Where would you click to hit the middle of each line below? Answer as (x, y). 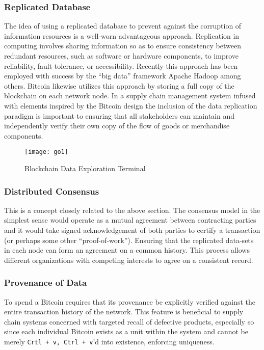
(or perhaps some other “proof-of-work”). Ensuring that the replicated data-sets (129, 240)
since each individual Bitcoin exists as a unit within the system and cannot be (126, 331)
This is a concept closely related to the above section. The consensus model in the (132, 210)
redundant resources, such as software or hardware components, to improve (122, 56)
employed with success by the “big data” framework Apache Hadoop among (123, 76)
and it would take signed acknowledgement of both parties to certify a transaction (132, 230)
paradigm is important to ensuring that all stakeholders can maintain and (120, 115)
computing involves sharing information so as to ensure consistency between (123, 46)
